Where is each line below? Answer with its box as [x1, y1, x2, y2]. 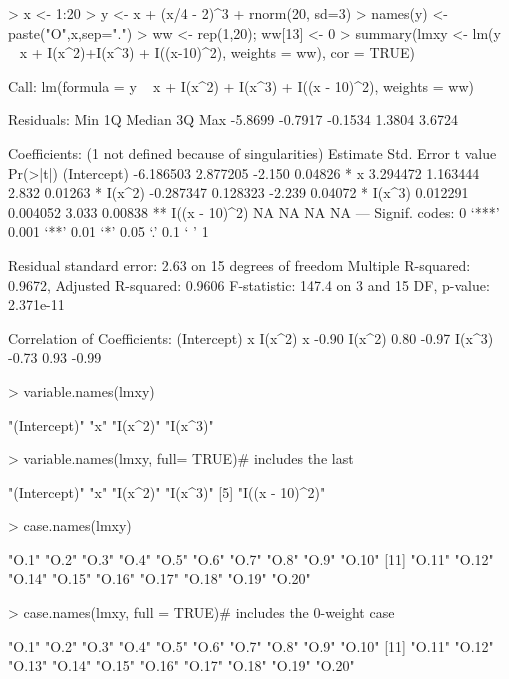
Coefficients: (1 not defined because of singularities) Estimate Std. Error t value [8, 142, 497, 163]
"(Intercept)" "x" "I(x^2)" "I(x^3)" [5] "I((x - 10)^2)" [8, 481, 326, 502]
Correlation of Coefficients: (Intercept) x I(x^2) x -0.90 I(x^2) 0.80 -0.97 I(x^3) [8, 327, 494, 348]
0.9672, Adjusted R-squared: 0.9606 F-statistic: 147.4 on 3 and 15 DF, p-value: [8, 274, 490, 295]
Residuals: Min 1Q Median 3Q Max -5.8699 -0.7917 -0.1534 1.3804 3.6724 [8, 109, 458, 130]
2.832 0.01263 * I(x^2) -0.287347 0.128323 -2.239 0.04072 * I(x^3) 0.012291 [8, 182, 469, 203]
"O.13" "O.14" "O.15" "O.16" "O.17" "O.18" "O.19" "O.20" [8, 655, 355, 676]
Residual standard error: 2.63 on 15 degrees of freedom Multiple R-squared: [8, 254, 471, 275]
